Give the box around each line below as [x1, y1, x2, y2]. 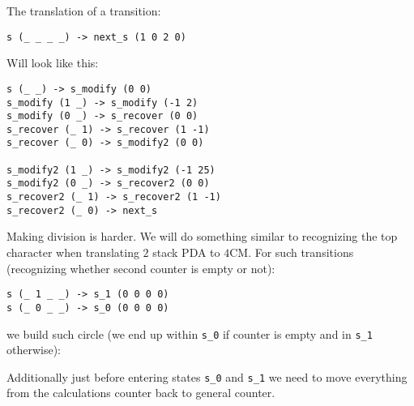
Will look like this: [6, 54, 99, 71]
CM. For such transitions [229, 244, 354, 260]
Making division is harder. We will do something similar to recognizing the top [6, 228, 398, 245]
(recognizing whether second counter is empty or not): [6, 259, 275, 276]
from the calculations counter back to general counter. [6, 384, 275, 401]
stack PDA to [152, 244, 220, 260]
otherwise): [6, 341, 62, 358]
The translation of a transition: [6, 2, 161, 19]
